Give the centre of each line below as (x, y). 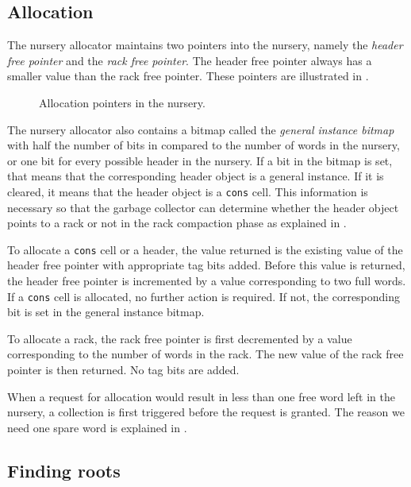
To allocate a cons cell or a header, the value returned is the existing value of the (205, 249)
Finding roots (64, 470)
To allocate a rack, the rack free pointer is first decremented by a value (180, 338)
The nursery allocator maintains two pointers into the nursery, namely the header (205, 45)
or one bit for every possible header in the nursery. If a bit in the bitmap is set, (200, 160)
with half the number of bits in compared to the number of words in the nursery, (204, 145)
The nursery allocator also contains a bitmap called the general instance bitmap (201, 129)
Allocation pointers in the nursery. (122, 102)
